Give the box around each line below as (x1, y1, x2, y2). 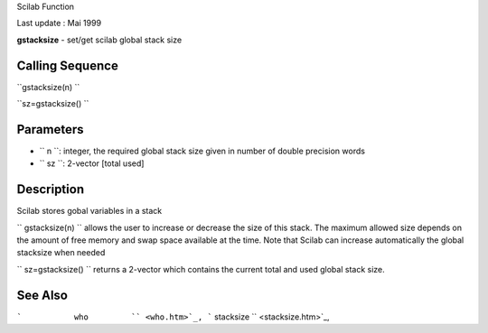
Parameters (16, 122, 84, 137)
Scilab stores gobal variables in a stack (16, 206, 163, 217)
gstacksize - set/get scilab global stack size (16, 34, 183, 45)
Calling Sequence (16, 58, 119, 73)
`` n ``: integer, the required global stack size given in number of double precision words (39, 145, 366, 156)
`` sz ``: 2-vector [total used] (39, 158, 145, 169)
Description (16, 181, 85, 198)
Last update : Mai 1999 (16, 18, 102, 29)
